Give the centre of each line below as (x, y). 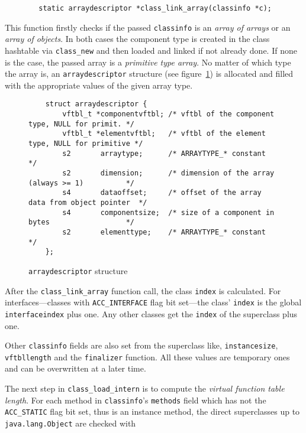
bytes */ (81, 222)
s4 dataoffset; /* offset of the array (162, 193)
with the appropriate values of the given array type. (99, 85)
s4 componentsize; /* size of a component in (168, 212)
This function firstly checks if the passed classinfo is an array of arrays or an (148, 27)
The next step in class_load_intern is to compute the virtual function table (145, 388)
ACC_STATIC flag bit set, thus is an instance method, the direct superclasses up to (152, 411)
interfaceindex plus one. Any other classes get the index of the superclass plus (151, 313)
